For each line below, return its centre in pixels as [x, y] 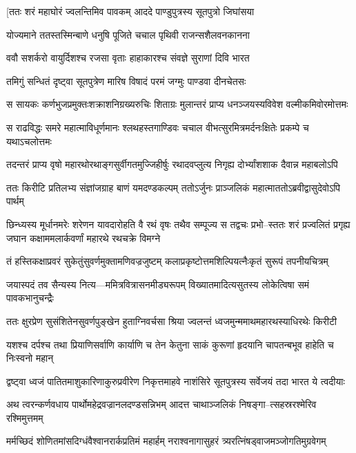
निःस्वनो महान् [30, 358]
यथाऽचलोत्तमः [29, 141]
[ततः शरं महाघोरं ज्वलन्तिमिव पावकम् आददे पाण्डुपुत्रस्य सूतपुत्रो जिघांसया [130, 11]
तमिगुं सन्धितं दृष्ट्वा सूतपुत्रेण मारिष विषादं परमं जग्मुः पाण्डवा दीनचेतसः [126, 81]
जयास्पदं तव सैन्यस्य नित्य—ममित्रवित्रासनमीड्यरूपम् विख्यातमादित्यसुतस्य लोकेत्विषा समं [158, 284]
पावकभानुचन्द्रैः [30, 298]
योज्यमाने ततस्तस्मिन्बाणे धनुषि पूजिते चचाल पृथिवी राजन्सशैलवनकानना [128, 34]
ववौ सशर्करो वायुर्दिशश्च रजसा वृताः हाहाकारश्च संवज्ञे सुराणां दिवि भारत [128, 58]
